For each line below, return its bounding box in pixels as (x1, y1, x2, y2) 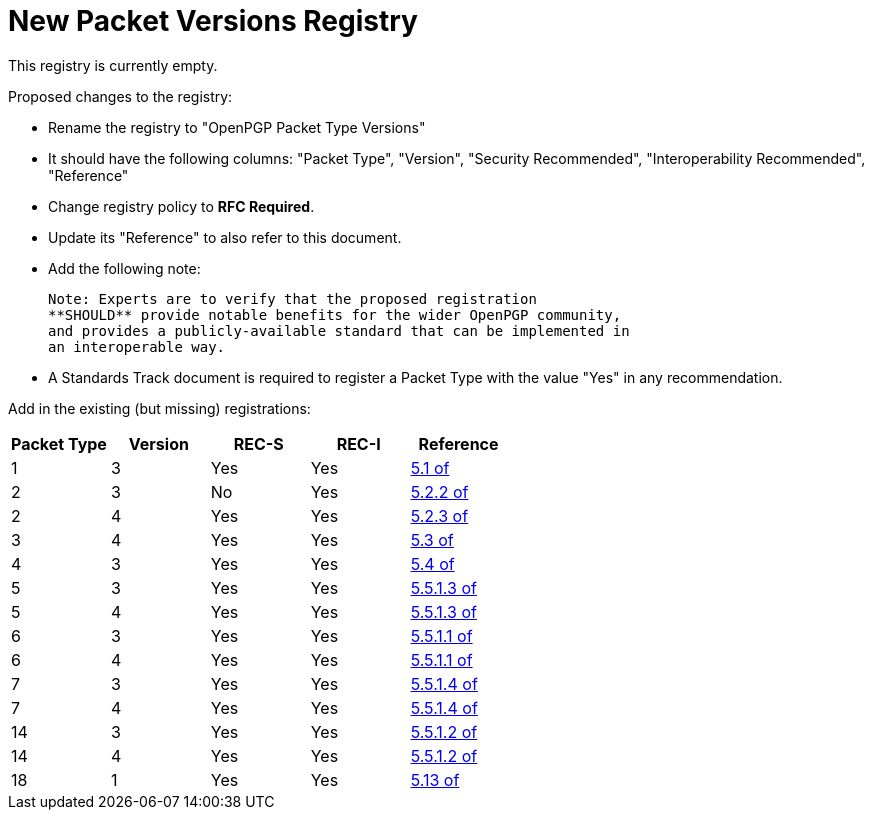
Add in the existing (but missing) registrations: (8, 399, 311, 417)
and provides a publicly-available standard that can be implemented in (48, 322, 630, 339)
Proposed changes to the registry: (8, 87, 233, 105)
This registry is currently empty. (8, 56, 218, 74)
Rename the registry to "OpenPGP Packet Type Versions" (48, 118, 426, 136)
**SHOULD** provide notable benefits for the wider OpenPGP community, (48, 306, 622, 323)
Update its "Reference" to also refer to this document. (48, 228, 402, 246)
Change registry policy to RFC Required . (48, 197, 315, 215)
